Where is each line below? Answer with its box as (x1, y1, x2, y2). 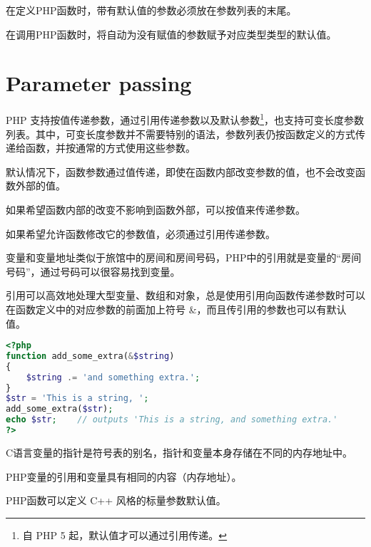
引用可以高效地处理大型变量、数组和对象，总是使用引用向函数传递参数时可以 (6, 288, 365, 303)
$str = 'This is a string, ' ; (6, 393, 149, 404)
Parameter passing (6, 68, 192, 98)
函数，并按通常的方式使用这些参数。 (25, 140, 195, 155)
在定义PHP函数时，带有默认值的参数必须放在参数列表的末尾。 (6, 3, 297, 17)
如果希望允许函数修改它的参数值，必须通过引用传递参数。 (6, 226, 275, 241)
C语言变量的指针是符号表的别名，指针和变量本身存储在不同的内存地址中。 (6, 444, 353, 459)
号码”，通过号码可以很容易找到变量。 (6, 264, 181, 278)
